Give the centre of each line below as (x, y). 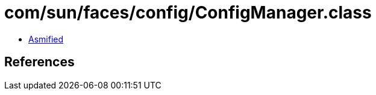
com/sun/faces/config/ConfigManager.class (188, 13)
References (39, 62)
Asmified (46, 39)
